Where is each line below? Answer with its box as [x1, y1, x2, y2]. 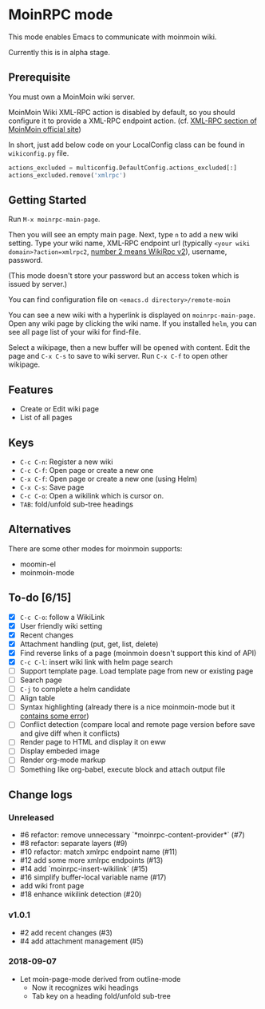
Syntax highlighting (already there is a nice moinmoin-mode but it [19, 702, 235, 712]
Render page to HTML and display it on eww [19, 737, 166, 747]
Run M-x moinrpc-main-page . [8, 214, 101, 224]
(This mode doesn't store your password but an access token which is [8, 271, 239, 280]
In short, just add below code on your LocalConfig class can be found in [8, 140, 245, 149]
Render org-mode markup [19, 755, 106, 765]
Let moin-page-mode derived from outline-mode [19, 974, 181, 983]
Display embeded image [19, 746, 100, 756]
